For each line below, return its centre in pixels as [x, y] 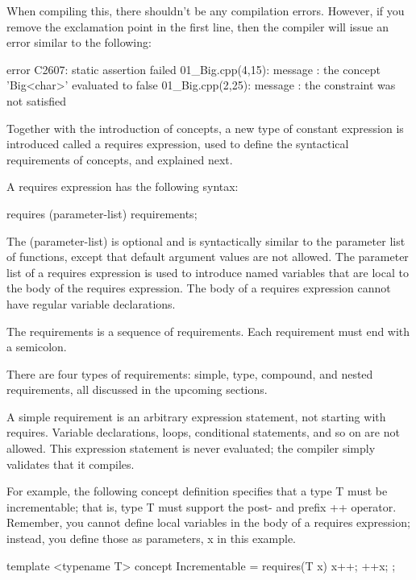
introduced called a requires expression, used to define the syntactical [178, 144]
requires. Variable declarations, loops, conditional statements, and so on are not [203, 432]
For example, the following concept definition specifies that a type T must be [197, 491]
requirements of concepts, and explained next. [120, 159]
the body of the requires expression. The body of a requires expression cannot [199, 288]
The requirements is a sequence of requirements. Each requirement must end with [208, 331]
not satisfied [37, 100]
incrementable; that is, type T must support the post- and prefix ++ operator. [202, 506]
